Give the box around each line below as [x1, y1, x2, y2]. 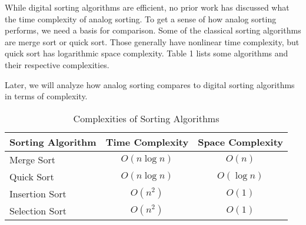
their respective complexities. [5, 58, 109, 70]
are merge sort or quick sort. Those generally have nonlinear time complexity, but [5, 35, 300, 48]
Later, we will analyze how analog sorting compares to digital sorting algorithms [5, 78, 295, 90]
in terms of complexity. [5, 90, 88, 102]
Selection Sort [9, 203, 66, 217]
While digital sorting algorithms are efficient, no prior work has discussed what [5, 1, 290, 13]
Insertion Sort [9, 186, 66, 200]
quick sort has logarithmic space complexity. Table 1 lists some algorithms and [5, 47, 288, 59]
